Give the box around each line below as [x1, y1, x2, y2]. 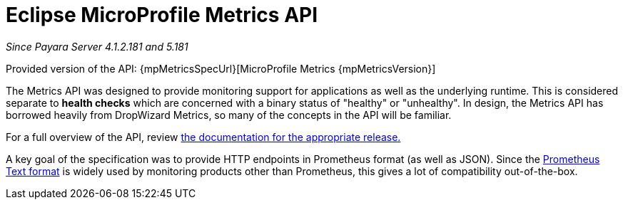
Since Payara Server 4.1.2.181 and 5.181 [6, 40, 188, 53]
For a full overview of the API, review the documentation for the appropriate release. [6, 130, 401, 143]
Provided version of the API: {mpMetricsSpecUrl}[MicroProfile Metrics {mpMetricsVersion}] [6, 62, 436, 75]
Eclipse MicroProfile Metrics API [6, 3, 318, 27]
